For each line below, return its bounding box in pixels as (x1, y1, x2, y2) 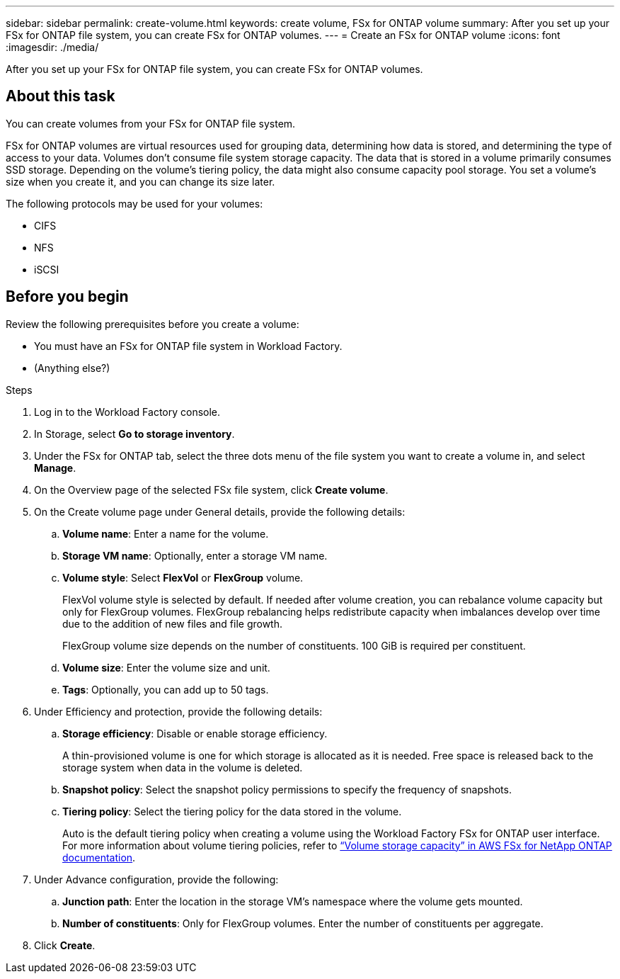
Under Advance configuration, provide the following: (34, 873, 279, 885)
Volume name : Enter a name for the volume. (62, 527, 269, 540)
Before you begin (6, 288, 129, 306)
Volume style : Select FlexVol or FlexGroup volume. (62, 571, 304, 584)
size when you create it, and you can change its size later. (6, 175, 275, 188)
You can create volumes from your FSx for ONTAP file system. (6, 117, 296, 130)
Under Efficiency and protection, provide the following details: (34, 705, 323, 718)
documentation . (62, 851, 136, 864)
